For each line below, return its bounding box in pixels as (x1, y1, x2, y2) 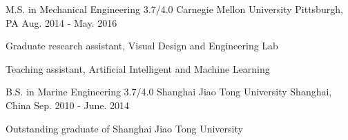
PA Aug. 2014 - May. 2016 (6, 15, 117, 30)
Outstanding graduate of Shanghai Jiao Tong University (6, 121, 243, 135)
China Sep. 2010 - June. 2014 (6, 97, 130, 112)
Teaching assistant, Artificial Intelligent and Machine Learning (6, 61, 270, 75)
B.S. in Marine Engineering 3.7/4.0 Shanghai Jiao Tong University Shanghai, (6, 84, 332, 99)
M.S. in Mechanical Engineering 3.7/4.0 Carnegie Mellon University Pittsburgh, (6, 2, 343, 16)
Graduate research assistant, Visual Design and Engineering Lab (6, 38, 278, 53)
